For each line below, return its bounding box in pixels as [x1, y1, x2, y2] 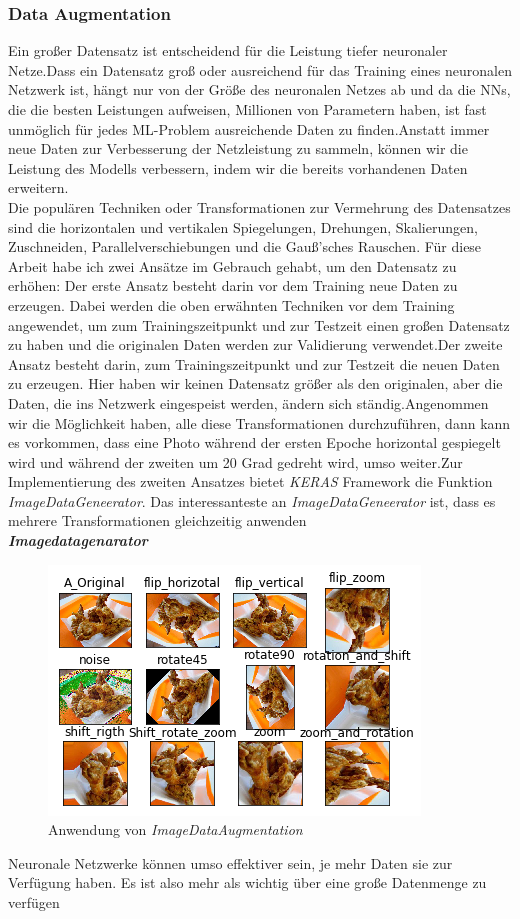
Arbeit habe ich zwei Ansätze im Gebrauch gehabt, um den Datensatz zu [8, 255, 457, 276]
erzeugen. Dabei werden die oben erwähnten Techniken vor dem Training [8, 294, 455, 315]
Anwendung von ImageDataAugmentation [48, 819, 303, 840]
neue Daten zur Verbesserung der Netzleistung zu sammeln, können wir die [8, 138, 468, 159]
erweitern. [8, 177, 69, 198]
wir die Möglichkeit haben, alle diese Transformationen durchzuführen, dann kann [8, 412, 511, 433]
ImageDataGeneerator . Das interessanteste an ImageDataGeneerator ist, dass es [8, 490, 496, 511]
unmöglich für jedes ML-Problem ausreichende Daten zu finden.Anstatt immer [8, 118, 490, 139]
